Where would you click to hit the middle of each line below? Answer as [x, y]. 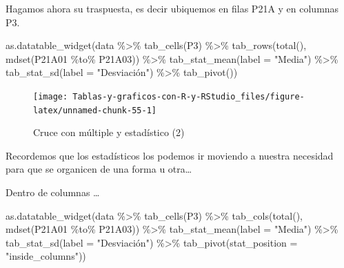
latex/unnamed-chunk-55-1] [95, 110]
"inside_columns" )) [46, 256]
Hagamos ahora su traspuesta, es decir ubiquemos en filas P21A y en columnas [172, 8]
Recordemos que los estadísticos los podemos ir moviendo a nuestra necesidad [170, 155]
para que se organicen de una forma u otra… [99, 169]
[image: [51, 96]
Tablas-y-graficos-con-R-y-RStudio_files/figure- [189, 96]
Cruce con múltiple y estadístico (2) [109, 132]
